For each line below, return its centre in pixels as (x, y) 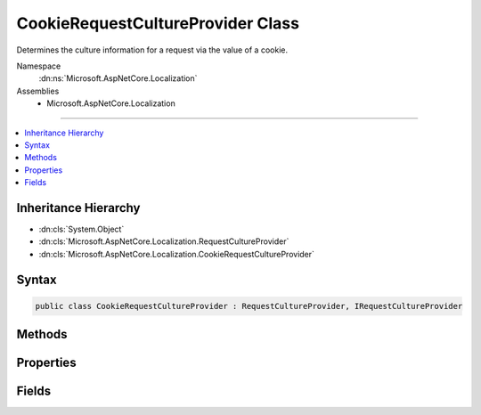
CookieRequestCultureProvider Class (158, 23)
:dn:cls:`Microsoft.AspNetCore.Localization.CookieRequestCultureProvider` (177, 254)
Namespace (39, 66)
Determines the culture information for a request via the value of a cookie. (152, 50)
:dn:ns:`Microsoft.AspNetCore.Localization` (118, 78)
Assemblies (38, 91)
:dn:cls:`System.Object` (82, 229)
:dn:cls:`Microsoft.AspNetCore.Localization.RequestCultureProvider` (164, 241)
